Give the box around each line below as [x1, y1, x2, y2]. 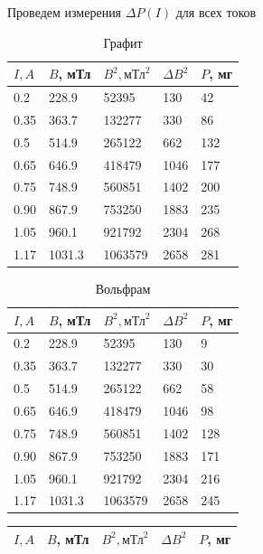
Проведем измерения [7, 3, 122, 21]
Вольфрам [95, 279, 151, 298]
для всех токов [175, 3, 257, 21]
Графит [103, 33, 143, 52]
